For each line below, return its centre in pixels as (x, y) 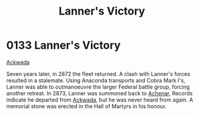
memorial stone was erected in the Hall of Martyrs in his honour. (86, 106)
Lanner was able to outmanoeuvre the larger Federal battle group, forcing (98, 87)
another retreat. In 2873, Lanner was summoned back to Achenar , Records (99, 93)
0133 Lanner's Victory (64, 45)
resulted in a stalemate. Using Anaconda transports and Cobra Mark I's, (96, 80)
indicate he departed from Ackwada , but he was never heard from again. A (100, 100)
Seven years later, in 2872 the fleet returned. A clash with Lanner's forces (98, 73)
